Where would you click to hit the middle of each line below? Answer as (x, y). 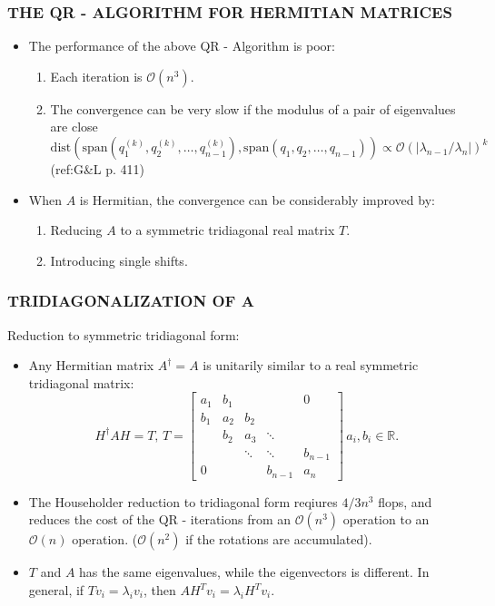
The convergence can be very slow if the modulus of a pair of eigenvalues (253, 108)
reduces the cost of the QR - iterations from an (160, 519)
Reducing (76, 230)
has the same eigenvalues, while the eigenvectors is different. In (254, 572)
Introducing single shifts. (119, 260)
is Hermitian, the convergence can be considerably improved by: (257, 199)
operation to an (386, 519)
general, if (56, 590)
